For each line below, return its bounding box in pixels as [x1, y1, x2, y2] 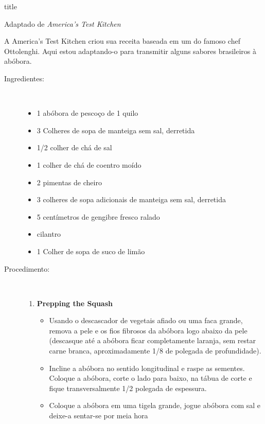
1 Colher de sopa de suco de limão [37, 245, 145, 256]
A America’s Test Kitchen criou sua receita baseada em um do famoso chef [4, 36, 240, 46]
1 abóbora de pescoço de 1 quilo [37, 108, 138, 118]
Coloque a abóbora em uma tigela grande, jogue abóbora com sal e [49, 400, 261, 411]
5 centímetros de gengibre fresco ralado [37, 211, 160, 222]
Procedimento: [4, 263, 50, 274]
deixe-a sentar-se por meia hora [49, 410, 148, 421]
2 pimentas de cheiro [37, 176, 102, 187]
